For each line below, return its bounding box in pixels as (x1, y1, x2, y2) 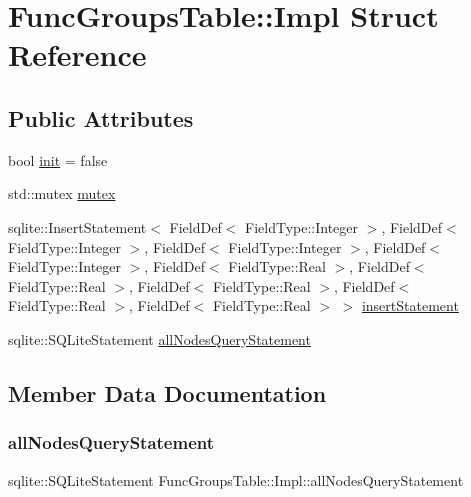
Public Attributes (8, 102, 194, 133)
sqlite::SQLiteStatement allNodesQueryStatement (8, 328, 311, 349)
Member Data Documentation (8, 377, 327, 408)
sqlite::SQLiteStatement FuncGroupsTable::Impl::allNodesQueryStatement (8, 469, 464, 490)
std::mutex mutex (8, 183, 116, 204)
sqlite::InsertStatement (8, 216, 147, 237)
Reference (8, 34, 147, 75)
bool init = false (8, 149, 108, 170)
